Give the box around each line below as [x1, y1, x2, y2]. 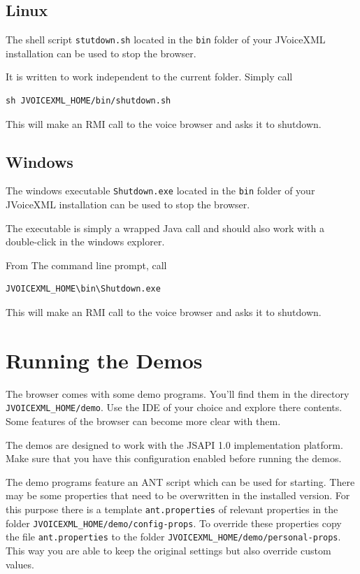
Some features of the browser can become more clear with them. [6, 414, 281, 429]
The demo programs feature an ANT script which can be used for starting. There [6, 474, 355, 489]
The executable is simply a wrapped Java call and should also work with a [6, 220, 324, 235]
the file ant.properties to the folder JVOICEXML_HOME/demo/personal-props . [6, 529, 341, 544]
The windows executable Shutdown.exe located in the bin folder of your [6, 183, 315, 198]
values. [6, 557, 34, 571]
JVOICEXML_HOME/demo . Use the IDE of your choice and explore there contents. [6, 400, 343, 415]
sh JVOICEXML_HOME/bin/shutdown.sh [6, 96, 171, 106]
